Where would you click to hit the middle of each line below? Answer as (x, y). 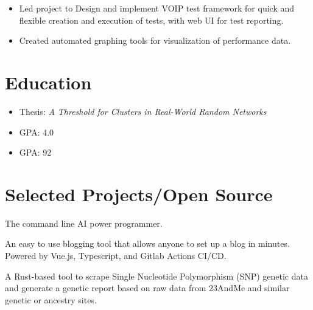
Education (48, 82)
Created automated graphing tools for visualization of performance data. (155, 40)
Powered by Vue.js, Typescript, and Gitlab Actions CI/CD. (116, 255)
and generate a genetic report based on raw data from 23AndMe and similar (147, 288)
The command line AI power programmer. (84, 223)
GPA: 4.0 (37, 132)
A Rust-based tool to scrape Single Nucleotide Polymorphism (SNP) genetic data (156, 276)
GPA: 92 (35, 152)
